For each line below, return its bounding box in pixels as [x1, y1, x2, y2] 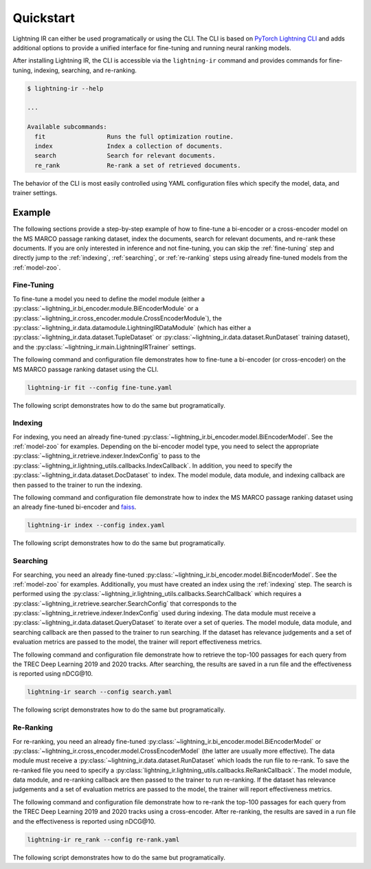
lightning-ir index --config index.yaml [27, 521, 165, 529]
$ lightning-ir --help [27, 85, 104, 92]
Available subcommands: [27, 123, 108, 131]
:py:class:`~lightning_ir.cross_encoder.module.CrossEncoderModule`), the [12, 313, 223, 322]
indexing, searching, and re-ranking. [34, 66, 137, 74]
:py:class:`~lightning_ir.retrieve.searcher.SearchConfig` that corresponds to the [12, 599, 237, 608]
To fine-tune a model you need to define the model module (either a [12, 294, 205, 302]
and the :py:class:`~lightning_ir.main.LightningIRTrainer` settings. [12, 342, 196, 351]
